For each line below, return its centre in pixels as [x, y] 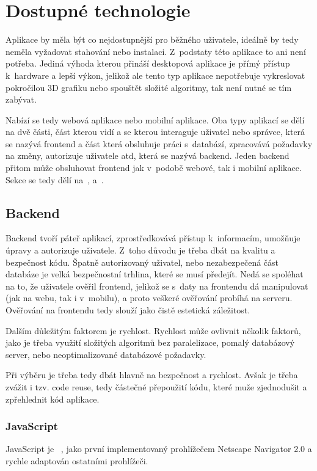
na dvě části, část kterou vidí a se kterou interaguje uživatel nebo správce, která [155, 132]
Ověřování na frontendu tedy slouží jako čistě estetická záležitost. [128, 310]
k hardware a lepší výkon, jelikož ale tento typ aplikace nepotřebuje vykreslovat [155, 75]
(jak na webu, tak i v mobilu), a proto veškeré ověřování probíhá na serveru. [149, 298]
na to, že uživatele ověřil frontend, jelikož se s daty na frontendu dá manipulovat [157, 286]
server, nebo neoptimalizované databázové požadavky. [106, 354]
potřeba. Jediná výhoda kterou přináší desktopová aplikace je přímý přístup [148, 63]
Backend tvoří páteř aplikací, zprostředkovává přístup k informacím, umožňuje [153, 238]
